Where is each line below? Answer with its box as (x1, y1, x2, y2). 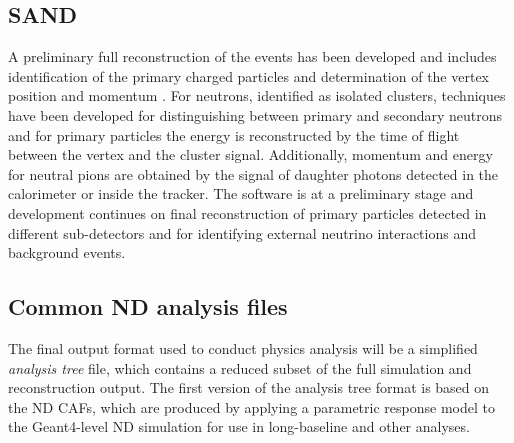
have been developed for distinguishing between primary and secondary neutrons (8, 104, 503, 125)
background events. (8, 242, 126, 263)
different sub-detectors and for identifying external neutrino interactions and (8, 222, 476, 243)
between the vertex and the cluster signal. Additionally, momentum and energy (8, 144, 493, 165)
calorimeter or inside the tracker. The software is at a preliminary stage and (8, 183, 474, 204)
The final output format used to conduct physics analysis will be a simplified (8, 337, 478, 358)
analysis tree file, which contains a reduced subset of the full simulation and (8, 357, 472, 378)
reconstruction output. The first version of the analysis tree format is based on (8, 377, 490, 398)
